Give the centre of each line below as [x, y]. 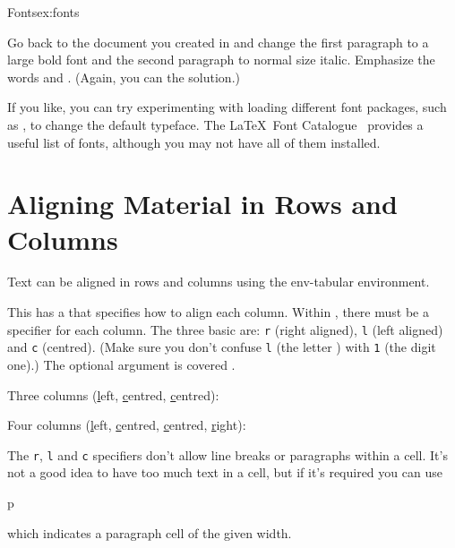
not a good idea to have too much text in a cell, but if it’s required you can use [225, 472]
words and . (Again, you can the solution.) [124, 77]
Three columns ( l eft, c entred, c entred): [113, 394]
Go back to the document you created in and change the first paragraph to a [218, 42]
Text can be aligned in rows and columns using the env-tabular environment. [219, 282]
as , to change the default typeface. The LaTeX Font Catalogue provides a [215, 124]
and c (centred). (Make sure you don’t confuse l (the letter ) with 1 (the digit [222, 347]
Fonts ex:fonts [43, 12]
